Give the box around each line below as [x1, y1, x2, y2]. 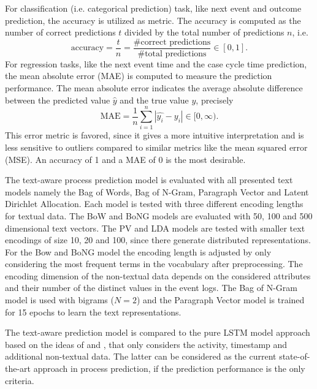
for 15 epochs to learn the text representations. [5, 305, 181, 318]
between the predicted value [5, 93, 110, 106]
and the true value [120, 93, 189, 106]
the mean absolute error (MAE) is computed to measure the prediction [5, 69, 272, 82]
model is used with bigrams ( [5, 293, 114, 306]
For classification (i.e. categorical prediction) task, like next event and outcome [5, 2, 302, 14]
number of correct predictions [5, 26, 116, 39]
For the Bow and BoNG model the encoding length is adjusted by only [5, 245, 272, 258]
